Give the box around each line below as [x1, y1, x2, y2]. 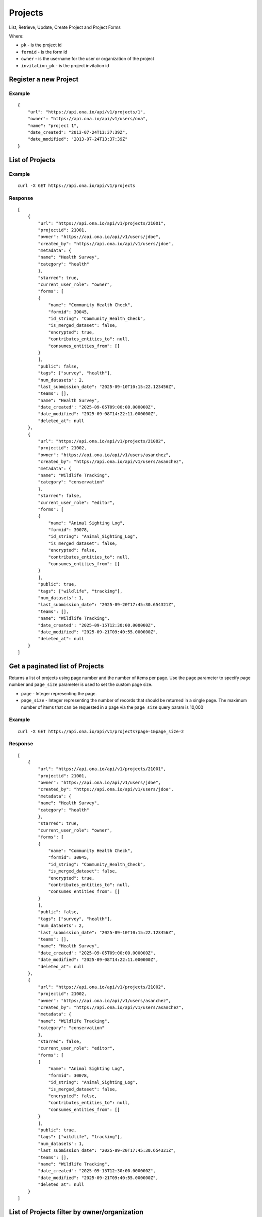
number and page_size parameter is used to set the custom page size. [9, 682, 153, 687]
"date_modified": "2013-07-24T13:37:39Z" [27, 136, 128, 142]
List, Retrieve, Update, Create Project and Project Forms [9, 24, 121, 30]
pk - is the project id [21, 42, 62, 48]
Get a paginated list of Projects [9, 662, 104, 670]
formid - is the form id [21, 49, 67, 55]
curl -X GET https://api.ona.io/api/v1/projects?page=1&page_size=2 [17, 728, 184, 734]
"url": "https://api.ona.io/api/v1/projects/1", [27, 109, 146, 114]
